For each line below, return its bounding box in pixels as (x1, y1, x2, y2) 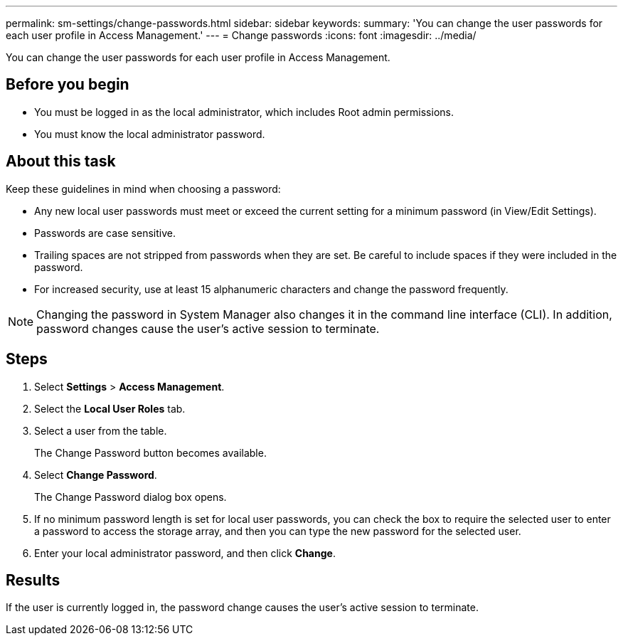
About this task (6, 152, 116, 171)
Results (6, 571, 60, 589)
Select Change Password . (34, 468, 157, 481)
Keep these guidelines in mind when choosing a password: (6, 182, 281, 195)
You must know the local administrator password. (34, 127, 265, 140)
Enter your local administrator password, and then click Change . (34, 546, 336, 559)
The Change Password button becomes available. (34, 446, 267, 459)
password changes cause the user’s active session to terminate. (36, 321, 380, 336)
